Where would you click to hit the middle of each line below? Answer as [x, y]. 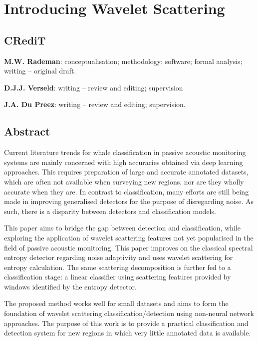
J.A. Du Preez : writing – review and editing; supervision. [95, 104]
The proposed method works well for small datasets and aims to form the [116, 303]
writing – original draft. [40, 71]
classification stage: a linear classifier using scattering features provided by [118, 277]
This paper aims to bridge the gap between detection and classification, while [123, 228]
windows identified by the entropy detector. [70, 286]
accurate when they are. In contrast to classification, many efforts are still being [127, 191]
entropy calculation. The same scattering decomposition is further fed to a [118, 267]
